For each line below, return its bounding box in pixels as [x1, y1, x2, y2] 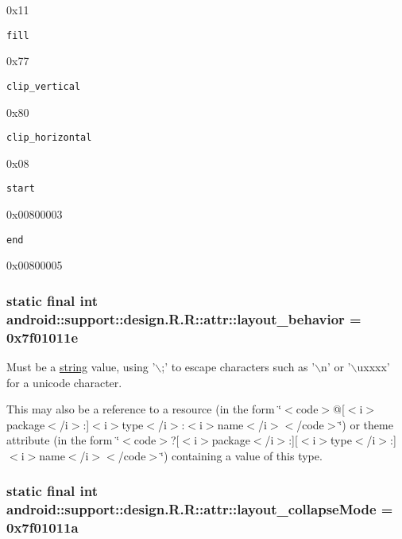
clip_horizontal [6, 132, 92, 144]
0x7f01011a [6, 518, 79, 537]
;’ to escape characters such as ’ [161, 358, 315, 374]
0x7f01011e [6, 327, 79, 347]
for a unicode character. [6, 374, 122, 390]
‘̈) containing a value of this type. [160, 447, 323, 463]
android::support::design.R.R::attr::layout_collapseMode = [6, 499, 393, 519]
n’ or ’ [321, 358, 351, 374]
